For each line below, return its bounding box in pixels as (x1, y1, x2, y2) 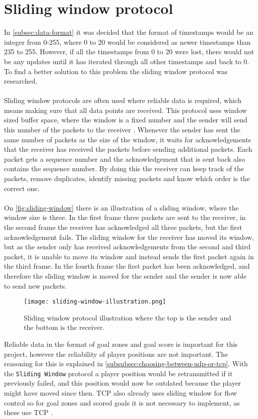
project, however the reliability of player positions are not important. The (4, 348, 228, 359)
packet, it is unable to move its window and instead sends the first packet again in (4, 251, 254, 261)
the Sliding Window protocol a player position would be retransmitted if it (4, 368, 233, 378)
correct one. (4, 183, 40, 193)
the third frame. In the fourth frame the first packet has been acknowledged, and (4, 261, 250, 271)
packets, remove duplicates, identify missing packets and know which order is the (4, 173, 250, 184)
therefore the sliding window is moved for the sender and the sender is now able (4, 270, 247, 281)
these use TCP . (4, 407, 53, 418)
